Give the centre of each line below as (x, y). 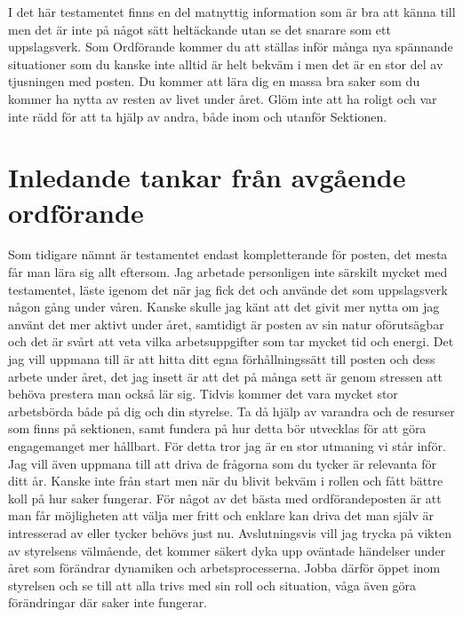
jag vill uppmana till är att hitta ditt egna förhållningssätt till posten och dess (222, 359)
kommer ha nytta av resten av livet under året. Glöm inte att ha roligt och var (223, 98)
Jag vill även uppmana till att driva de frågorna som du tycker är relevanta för (223, 463)
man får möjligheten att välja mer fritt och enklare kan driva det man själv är (221, 515)
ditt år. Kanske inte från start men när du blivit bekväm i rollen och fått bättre (226, 481)
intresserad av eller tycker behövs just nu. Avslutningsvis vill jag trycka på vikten (230, 532)
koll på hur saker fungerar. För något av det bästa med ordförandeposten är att (225, 498)
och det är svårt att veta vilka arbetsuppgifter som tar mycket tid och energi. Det (231, 341)
